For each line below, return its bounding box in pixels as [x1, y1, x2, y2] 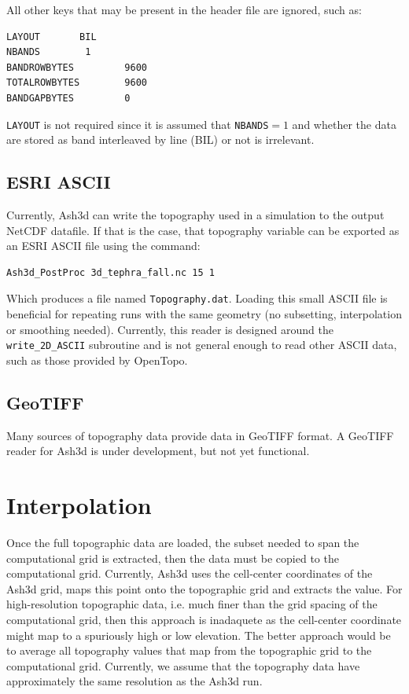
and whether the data [292, 116, 396, 132]
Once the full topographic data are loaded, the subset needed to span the [6, 534, 359, 550]
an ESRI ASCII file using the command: [6, 237, 201, 254]
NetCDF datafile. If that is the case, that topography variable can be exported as [6, 222, 400, 238]
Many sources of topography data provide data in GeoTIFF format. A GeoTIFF [6, 427, 394, 443]
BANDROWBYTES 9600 [6, 61, 147, 73]
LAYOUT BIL [6, 31, 97, 42]
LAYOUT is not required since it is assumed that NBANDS [6, 116, 269, 132]
